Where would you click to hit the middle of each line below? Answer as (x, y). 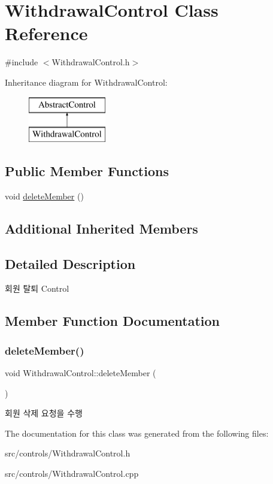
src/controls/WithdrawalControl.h (68, 453)
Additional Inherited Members (101, 228)
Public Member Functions (87, 171)
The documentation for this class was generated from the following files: (137, 433)
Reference (46, 33)
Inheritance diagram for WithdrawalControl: (86, 82)
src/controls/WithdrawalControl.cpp (72, 474)
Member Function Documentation (113, 321)
